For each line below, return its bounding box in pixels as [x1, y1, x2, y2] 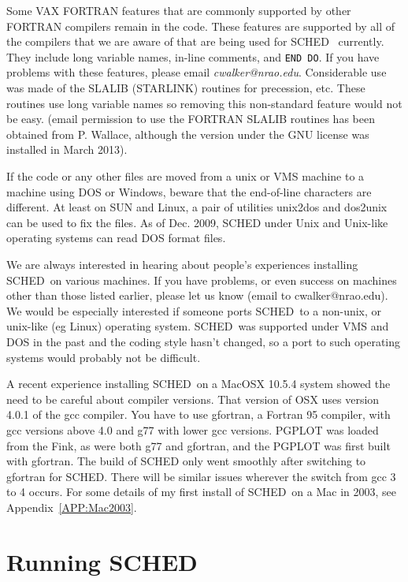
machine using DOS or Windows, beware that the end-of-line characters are [6, 183, 372, 200]
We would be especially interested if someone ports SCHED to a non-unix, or [6, 302, 382, 319]
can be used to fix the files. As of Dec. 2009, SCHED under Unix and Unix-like [6, 214, 388, 230]
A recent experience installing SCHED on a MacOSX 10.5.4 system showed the [6, 375, 391, 392]
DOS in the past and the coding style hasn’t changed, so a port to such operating [6, 333, 401, 349]
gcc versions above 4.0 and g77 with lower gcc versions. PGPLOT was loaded [6, 421, 379, 438]
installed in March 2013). [6, 141, 128, 158]
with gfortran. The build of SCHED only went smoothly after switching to [6, 453, 366, 469]
